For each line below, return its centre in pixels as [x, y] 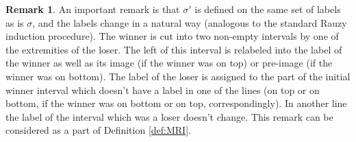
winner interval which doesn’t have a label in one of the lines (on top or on [163, 90]
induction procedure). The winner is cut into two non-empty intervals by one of [172, 36]
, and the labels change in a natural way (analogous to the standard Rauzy [190, 22]
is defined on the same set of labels [268, 9]
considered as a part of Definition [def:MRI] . [98, 130]
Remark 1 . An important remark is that [93, 9]
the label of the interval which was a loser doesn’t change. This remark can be [169, 116]
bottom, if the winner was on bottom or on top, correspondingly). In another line [176, 103]
